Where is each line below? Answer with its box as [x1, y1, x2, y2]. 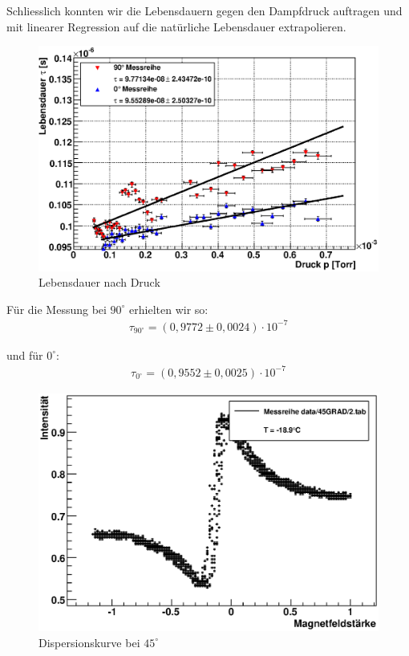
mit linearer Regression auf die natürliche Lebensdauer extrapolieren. [6, 18, 346, 35]
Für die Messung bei [6, 300, 107, 317]
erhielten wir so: [129, 300, 209, 317]
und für [6, 346, 43, 363]
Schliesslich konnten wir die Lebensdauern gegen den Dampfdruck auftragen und [6, 2, 403, 18]
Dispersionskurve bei [38, 634, 140, 650]
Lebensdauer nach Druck [38, 274, 160, 291]
